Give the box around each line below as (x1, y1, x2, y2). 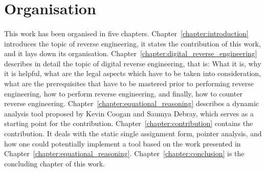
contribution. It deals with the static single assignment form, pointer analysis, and (4, 128, 262, 138)
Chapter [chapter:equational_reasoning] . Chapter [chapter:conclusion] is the (4, 148, 245, 159)
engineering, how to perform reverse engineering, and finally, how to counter (4, 88, 242, 99)
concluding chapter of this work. (4, 158, 105, 168)
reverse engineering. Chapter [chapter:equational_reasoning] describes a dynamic (4, 98, 259, 109)
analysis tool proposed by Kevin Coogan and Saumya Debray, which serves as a (4, 108, 254, 118)
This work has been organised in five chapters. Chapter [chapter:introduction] (4, 28, 249, 38)
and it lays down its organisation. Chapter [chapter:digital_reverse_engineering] (4, 48, 257, 59)
